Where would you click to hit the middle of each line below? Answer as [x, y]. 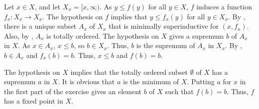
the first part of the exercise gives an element [73, 91]
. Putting [201, 82]
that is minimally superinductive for [164, 26]
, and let [48, 6]
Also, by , [19, 35]
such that [179, 91]
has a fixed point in [34, 101]
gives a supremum [196, 35]
